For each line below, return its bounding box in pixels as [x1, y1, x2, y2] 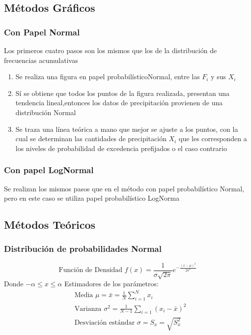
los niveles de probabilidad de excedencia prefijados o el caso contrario [15, 143, 227, 153]
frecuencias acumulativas [4, 55, 78, 65]
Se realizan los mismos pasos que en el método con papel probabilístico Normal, [4, 183, 244, 193]
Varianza [74, 305, 102, 312]
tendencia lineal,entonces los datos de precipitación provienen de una [15, 97, 223, 108]
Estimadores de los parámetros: [64, 278, 159, 289]
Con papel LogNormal [4, 164, 94, 176]
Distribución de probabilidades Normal [4, 243, 162, 255]
